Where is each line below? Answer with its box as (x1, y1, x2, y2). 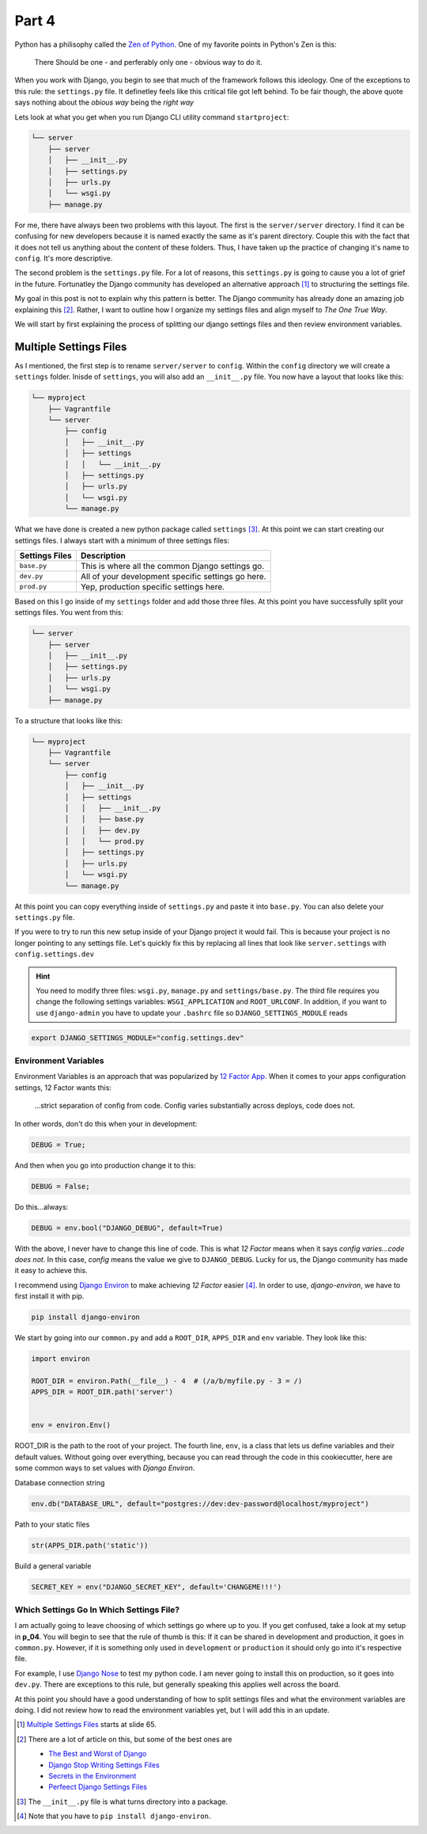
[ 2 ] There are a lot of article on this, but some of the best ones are (17, 1734, 232, 1744)
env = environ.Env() (31, 1420, 111, 1430)
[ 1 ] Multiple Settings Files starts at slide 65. (17, 1720, 157, 1729)
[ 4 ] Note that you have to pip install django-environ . (17, 1811, 211, 1821)
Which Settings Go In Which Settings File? (14, 1604, 180, 1615)
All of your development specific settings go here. (80, 570, 266, 581)
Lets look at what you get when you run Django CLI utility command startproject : (14, 112, 289, 122)
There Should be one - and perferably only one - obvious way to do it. (34, 57, 263, 67)
